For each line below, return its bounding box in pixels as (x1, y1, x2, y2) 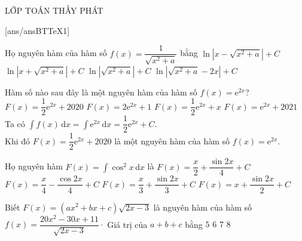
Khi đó (5, 134, 30, 147)
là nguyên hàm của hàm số (153, 200, 252, 213)
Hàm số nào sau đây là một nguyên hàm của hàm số (5, 85, 197, 98)
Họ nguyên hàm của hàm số (5, 47, 107, 59)
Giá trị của (107, 218, 148, 230)
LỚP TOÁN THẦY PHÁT (5, 4, 103, 16)
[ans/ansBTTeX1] (5, 24, 70, 36)
